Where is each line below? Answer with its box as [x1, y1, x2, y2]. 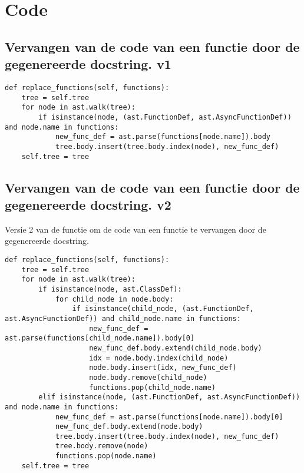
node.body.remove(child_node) [89, 373, 207, 382]
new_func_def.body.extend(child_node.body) [89, 343, 262, 352]
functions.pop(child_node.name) [89, 383, 216, 392]
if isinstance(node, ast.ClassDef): [38, 285, 182, 293]
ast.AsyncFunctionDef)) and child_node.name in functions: [5, 314, 241, 323]
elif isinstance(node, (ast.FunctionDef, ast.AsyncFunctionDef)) [38, 393, 300, 402]
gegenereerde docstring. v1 [5, 55, 171, 73]
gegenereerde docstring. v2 [5, 196, 171, 213]
